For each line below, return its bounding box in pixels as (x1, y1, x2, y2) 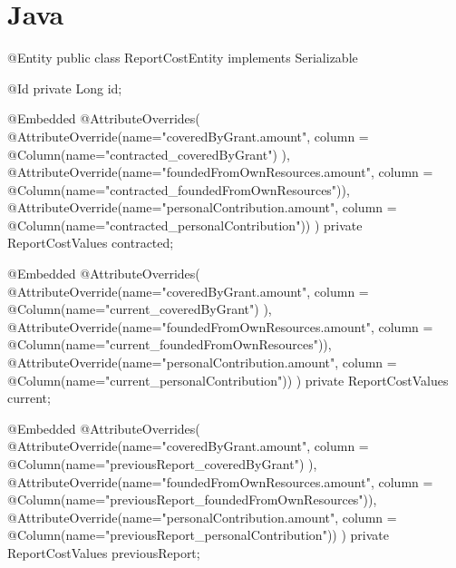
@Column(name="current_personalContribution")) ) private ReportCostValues (7, 370, 449, 389)
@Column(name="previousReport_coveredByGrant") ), (7, 455, 317, 473)
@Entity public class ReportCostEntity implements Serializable (7, 48, 358, 67)
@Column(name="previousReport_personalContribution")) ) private (7, 525, 389, 544)
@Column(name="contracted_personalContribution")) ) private (7, 215, 363, 234)
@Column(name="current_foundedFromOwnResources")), (7, 335, 332, 354)
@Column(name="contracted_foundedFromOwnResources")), (7, 180, 350, 199)
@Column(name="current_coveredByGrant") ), (7, 299, 272, 318)
